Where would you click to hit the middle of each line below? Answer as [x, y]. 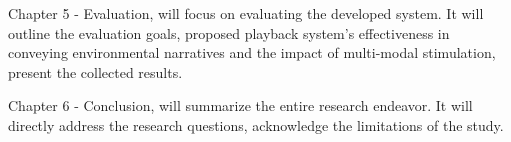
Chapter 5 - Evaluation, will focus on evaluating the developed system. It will [246, 13]
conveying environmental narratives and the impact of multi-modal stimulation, [252, 52]
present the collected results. [95, 71]
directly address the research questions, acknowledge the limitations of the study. [256, 124]
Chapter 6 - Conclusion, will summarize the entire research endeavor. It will [240, 105]
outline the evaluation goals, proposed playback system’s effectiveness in [229, 32]
